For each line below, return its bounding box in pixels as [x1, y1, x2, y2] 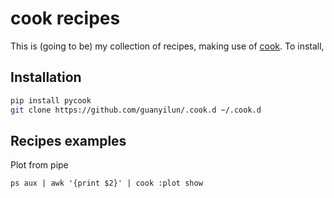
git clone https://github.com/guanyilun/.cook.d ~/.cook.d [10, 105, 262, 115]
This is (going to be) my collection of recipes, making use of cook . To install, [10, 40, 325, 52]
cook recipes [10, 7, 121, 30]
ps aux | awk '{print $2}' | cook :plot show [10, 178, 203, 189]
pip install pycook [10, 95, 92, 106]
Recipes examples [10, 132, 127, 149]
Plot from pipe [10, 159, 69, 171]
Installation [10, 69, 82, 86]
